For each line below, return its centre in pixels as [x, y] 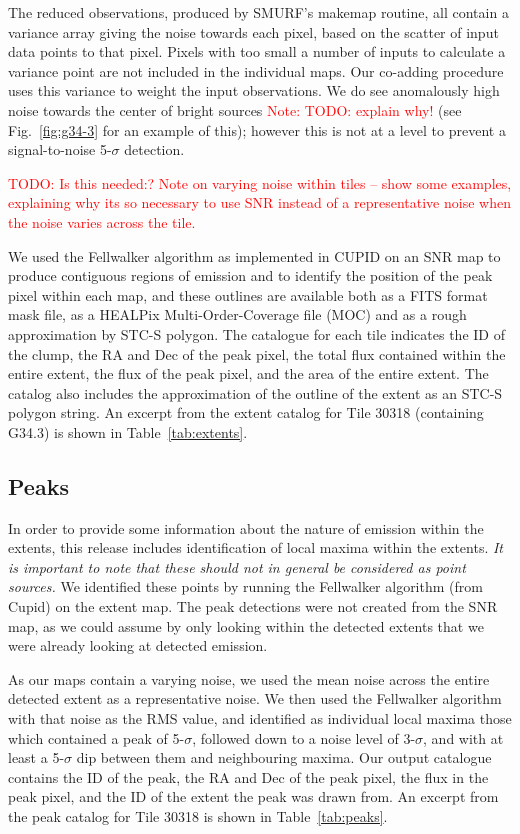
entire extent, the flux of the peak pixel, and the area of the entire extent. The [248, 373]
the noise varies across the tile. [102, 221]
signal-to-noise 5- [60, 149]
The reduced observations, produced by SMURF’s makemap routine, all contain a [258, 12]
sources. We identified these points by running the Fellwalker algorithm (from [245, 586]
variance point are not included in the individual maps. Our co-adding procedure [256, 70]
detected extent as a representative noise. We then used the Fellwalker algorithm [255, 698]
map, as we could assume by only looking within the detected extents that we [246, 625]
